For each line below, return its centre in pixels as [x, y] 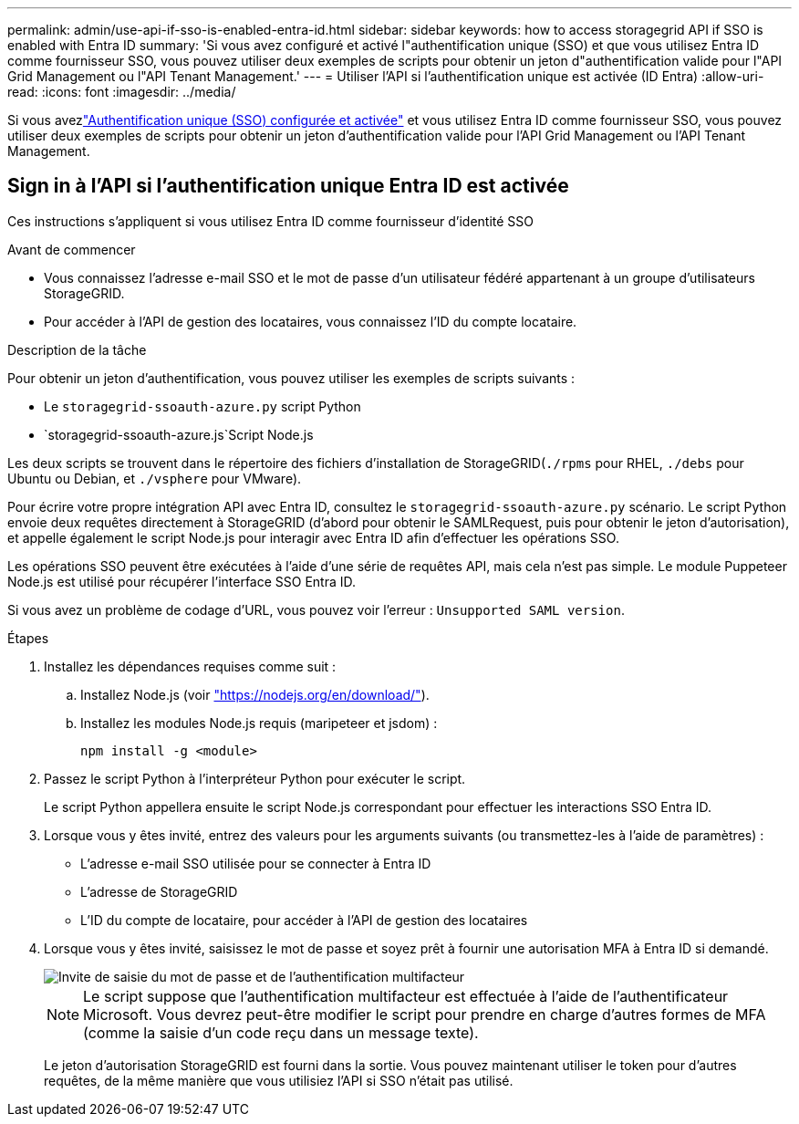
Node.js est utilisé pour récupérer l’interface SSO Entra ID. [182, 581]
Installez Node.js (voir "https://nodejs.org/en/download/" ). [255, 694]
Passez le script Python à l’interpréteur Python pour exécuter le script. [255, 778]
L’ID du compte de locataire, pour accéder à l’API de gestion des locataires [304, 920]
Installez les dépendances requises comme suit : [190, 666]
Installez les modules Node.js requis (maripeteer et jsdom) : [259, 723]
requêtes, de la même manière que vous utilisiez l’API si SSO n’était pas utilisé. [279, 1080]
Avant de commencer [72, 249]
